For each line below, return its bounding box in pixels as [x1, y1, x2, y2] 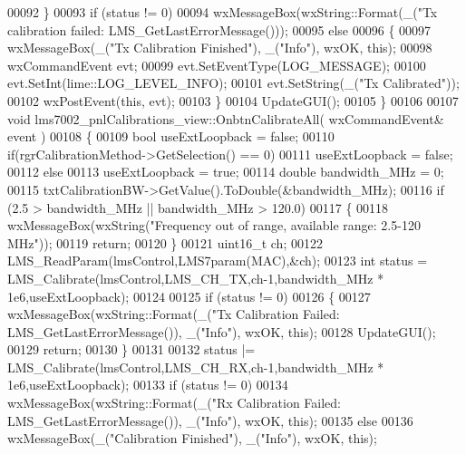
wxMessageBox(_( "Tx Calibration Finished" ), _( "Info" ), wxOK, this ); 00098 [7, 38, 432, 57]
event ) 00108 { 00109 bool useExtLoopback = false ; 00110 [7, 127, 335, 146]
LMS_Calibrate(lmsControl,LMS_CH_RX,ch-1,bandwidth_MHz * [7, 357, 384, 376]
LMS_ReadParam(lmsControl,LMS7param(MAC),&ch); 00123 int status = [7, 251, 428, 270]
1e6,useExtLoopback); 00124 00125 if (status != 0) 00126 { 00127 [7, 286, 371, 305]
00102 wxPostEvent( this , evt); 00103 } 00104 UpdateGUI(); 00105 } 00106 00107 [7, 91, 459, 110]
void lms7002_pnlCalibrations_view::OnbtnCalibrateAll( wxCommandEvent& [7, 109, 444, 128]
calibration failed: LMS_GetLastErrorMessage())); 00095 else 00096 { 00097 [7, 20, 432, 39]
